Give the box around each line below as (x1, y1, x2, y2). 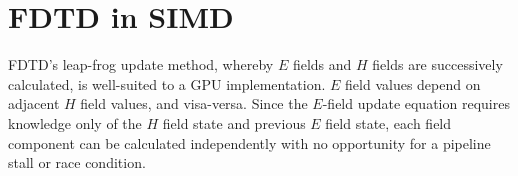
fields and (292, 54, 352, 75)
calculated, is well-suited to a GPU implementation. (8, 73, 326, 94)
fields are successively (372, 54, 503, 75)
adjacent (8, 93, 60, 114)
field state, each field (325, 112, 452, 133)
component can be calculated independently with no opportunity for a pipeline (8, 132, 491, 153)
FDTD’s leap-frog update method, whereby (8, 54, 274, 75)
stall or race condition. (8, 152, 146, 173)
